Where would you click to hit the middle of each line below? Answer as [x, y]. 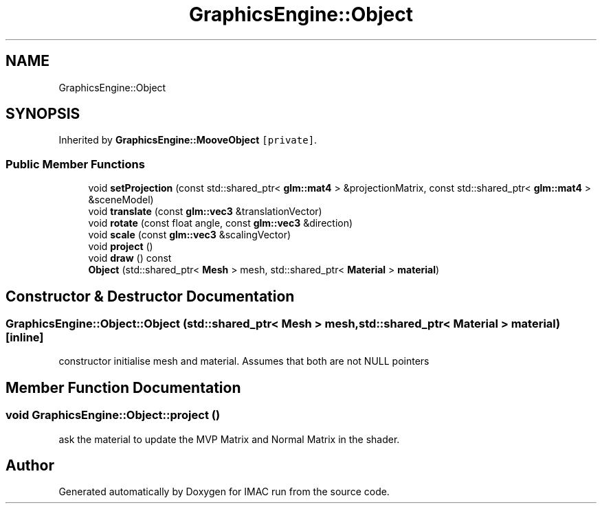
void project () [121, 247]
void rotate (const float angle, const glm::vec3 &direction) [221, 223]
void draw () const [130, 258]
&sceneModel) [121, 200]
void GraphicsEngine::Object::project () [113, 415]
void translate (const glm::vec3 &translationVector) [205, 212]
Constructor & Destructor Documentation [150, 296]
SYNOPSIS [43, 114]
